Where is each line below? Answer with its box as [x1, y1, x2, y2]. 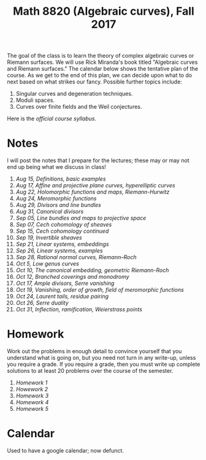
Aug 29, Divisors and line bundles [15, 201, 102, 209]
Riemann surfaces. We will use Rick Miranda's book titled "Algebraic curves [7, 58, 198, 66]
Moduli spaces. [15, 96, 55, 104]
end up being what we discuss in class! [7, 163, 107, 171]
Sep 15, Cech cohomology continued [15, 227, 109, 235]
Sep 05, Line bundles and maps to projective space [15, 214, 147, 222]
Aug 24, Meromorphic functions [15, 195, 97, 202]
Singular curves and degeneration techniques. [15, 90, 133, 98]
